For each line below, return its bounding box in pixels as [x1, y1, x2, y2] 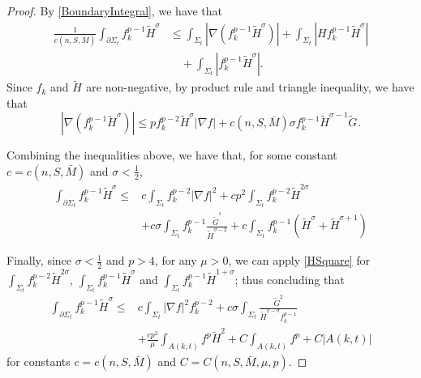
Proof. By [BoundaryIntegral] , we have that [6, 2, 223, 19]
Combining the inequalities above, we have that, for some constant [6, 147, 337, 164]
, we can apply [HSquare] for [228, 252, 371, 269]
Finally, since [6, 252, 72, 269]
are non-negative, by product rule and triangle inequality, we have [86, 79, 415, 96]
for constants [6, 353, 71, 370]
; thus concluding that [234, 270, 345, 287]
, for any [154, 252, 197, 269]
